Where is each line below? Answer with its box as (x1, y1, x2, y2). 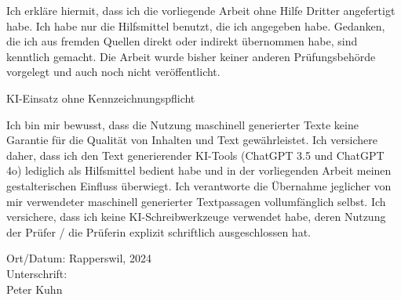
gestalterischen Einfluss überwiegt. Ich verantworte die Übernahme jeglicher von (6, 177, 392, 193)
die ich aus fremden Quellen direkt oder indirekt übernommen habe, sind (6, 33, 358, 49)
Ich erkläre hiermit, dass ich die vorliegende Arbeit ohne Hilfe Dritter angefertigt (6, 2, 396, 18)
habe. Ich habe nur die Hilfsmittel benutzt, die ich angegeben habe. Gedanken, (6, 17, 385, 34)
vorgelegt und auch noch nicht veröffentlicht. (6, 63, 221, 80)
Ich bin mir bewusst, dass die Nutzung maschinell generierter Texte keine (6, 116, 359, 132)
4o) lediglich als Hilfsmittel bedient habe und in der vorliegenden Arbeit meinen (6, 162, 392, 179)
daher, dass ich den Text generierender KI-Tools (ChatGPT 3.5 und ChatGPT (6, 146, 385, 163)
